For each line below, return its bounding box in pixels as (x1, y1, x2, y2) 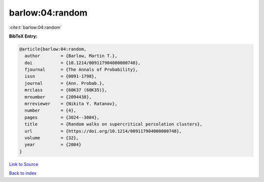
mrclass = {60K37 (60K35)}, (24, 87, 108, 93)
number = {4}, (24, 108, 77, 113)
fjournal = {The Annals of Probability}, (24, 67, 138, 73)
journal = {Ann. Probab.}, (24, 81, 105, 86)
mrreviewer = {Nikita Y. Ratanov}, (24, 101, 117, 107)
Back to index (9, 170, 37, 176)
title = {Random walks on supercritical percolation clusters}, (24, 121, 203, 127)
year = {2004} (24, 142, 82, 147)
